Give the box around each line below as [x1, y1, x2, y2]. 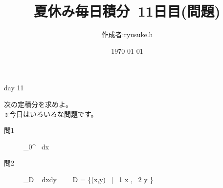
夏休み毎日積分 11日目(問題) [34, 1, 221, 21]
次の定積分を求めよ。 [4, 99, 72, 109]
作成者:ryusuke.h [101, 29, 153, 40]
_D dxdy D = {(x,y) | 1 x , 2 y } [23, 174, 154, 184]
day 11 [4, 83, 24, 93]
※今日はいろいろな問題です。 [4, 108, 98, 119]
